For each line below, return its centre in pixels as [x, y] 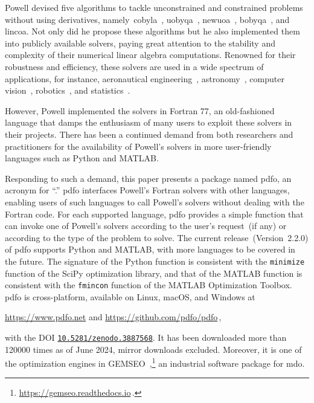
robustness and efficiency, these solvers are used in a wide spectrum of [134, 66]
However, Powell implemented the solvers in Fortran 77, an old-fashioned [140, 110]
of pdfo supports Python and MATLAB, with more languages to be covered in [150, 249]
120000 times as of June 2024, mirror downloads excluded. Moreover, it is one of [153, 349]
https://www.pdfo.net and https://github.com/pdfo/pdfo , [113, 317]
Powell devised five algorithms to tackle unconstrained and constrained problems [154, 7]
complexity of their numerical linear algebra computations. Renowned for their [150, 55]
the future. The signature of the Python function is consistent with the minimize [155, 261]
